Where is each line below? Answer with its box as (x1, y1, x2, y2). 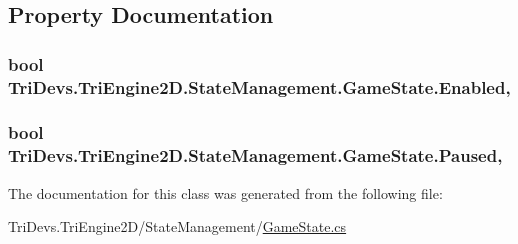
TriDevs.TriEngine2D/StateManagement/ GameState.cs (8, 216, 347, 237)
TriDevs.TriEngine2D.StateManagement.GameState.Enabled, (8, 74, 511, 99)
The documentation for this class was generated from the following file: (8, 182, 443, 203)
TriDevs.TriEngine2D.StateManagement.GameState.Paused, (8, 143, 503, 168)
